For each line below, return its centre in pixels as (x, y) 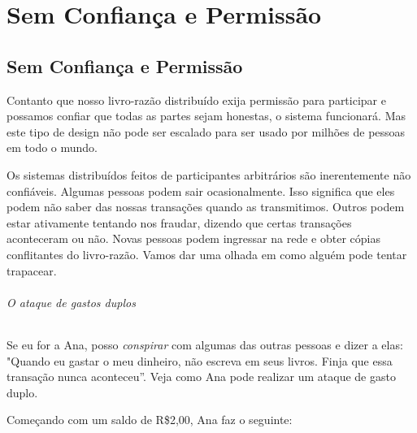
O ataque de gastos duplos (71, 302)
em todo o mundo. (52, 147)
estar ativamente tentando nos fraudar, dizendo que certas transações (179, 222)
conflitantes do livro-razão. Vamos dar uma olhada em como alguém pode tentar (207, 254)
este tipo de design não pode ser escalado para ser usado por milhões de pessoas (206, 131)
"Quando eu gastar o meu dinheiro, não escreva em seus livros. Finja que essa (200, 360)
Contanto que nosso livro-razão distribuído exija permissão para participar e (196, 100)
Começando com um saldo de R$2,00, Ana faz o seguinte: (150, 420)
